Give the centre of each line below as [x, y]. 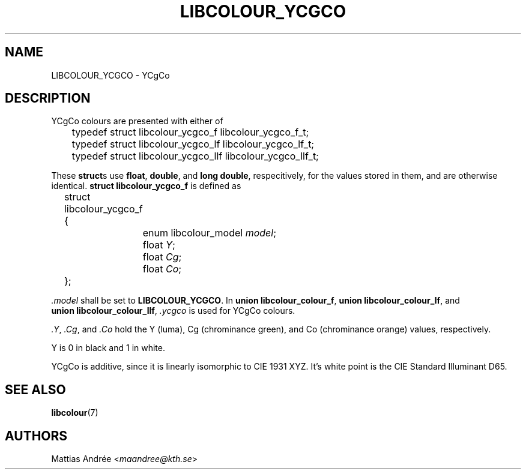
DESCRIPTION [48, 98]
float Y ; [159, 245]
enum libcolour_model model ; [210, 233]
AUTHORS [36, 436]
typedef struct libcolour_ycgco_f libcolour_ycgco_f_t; [190, 132]
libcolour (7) [75, 413]
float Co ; [162, 269]
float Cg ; [162, 257]
